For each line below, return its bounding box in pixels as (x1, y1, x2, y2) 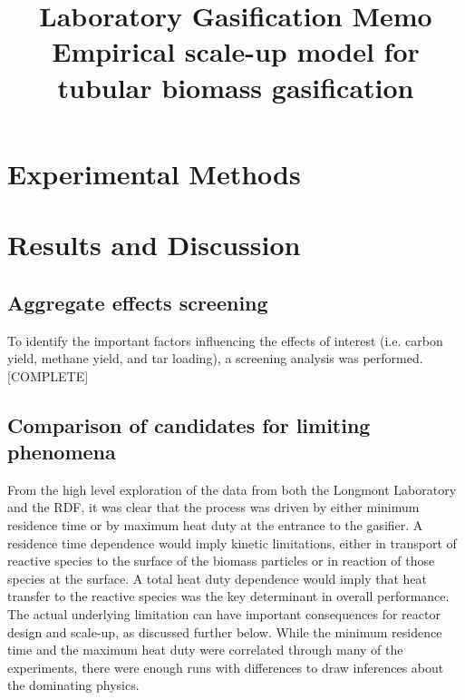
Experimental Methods (7, 154, 301, 192)
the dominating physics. (7, 675, 140, 695)
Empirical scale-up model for (52, 33, 420, 70)
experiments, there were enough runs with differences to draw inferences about (7, 657, 444, 676)
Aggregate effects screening (7, 288, 268, 316)
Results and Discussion (7, 226, 301, 263)
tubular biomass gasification (57, 68, 414, 105)
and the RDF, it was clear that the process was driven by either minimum (7, 498, 420, 517)
